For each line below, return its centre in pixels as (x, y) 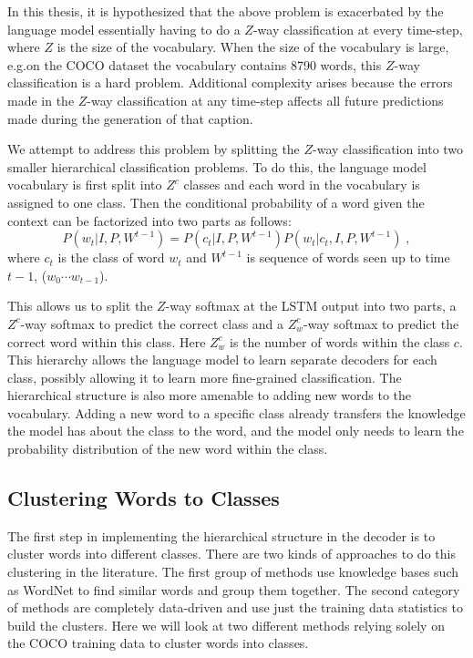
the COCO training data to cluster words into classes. (158, 643)
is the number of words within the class (340, 341)
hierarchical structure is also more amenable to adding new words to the (210, 395)
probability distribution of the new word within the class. (168, 449)
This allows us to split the (80, 306)
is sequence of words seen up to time (348, 257)
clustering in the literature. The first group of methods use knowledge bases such (233, 572)
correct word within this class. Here (107, 341)
